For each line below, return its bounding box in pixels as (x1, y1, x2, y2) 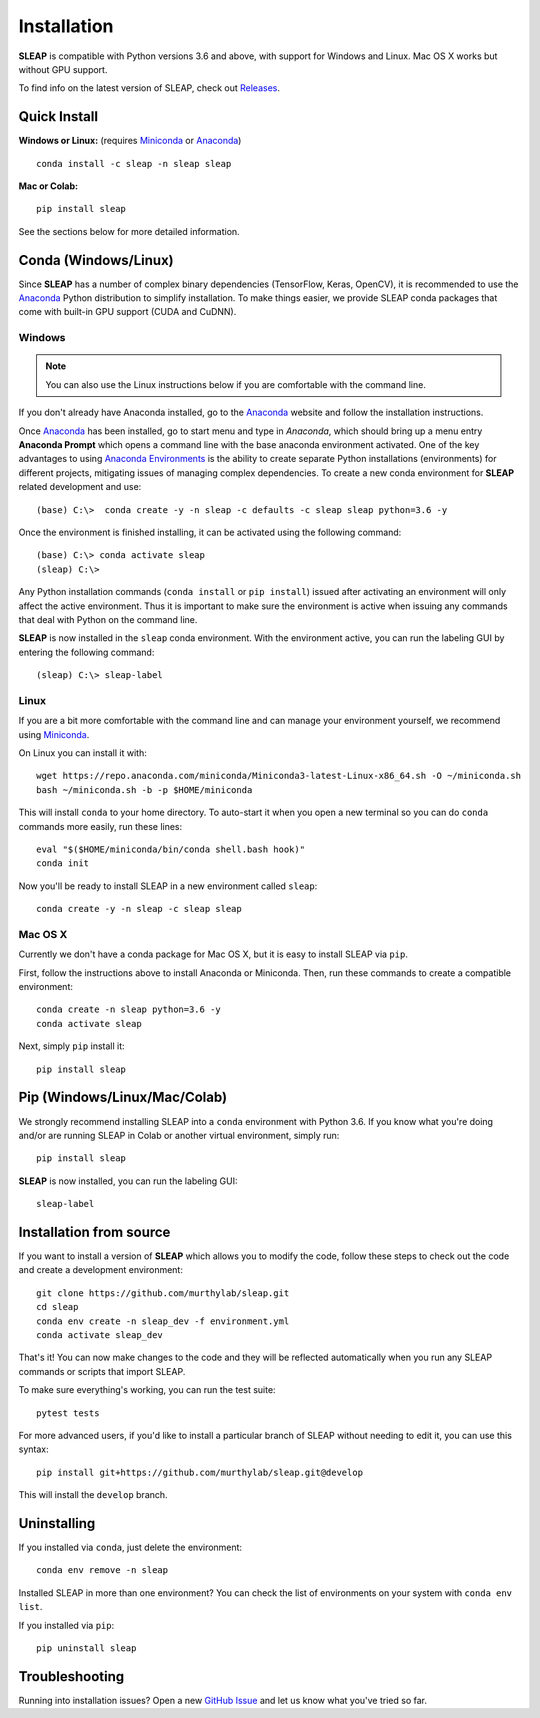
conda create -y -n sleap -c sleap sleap (36, 903, 242, 915)
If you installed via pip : (18, 1619, 115, 1631)
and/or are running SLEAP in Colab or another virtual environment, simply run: (18, 1129, 340, 1141)
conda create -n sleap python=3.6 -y (36, 1004, 222, 1015)
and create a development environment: (18, 1264, 184, 1276)
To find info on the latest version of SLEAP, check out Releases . (18, 82, 280, 94)
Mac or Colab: (18, 180, 79, 192)
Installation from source (18, 1223, 171, 1240)
